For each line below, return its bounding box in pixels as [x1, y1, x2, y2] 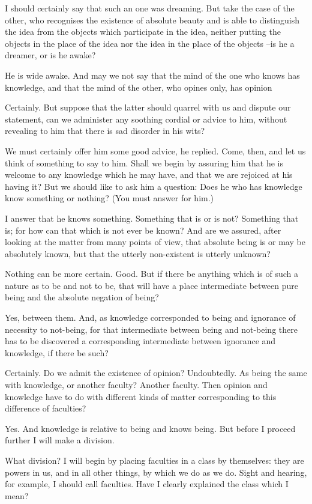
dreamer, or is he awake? [5, 49, 96, 61]
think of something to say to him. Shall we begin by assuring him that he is [5, 156, 283, 169]
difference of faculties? [5, 402, 86, 414]
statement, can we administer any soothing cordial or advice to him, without [5, 112, 287, 125]
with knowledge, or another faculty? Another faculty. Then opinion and [5, 378, 268, 391]
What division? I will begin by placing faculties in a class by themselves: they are [5, 454, 304, 466]
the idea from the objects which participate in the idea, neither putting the [5, 25, 281, 38]
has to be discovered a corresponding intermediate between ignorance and [5, 335, 276, 347]
